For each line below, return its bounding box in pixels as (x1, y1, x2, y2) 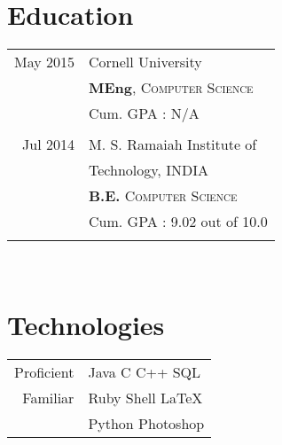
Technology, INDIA (89, 160, 208, 181)
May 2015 (14, 51, 75, 73)
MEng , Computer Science (89, 77, 254, 98)
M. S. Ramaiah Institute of (89, 134, 257, 155)
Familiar (22, 386, 74, 408)
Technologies (7, 306, 165, 342)
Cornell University (89, 51, 202, 73)
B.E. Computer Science (89, 185, 238, 207)
